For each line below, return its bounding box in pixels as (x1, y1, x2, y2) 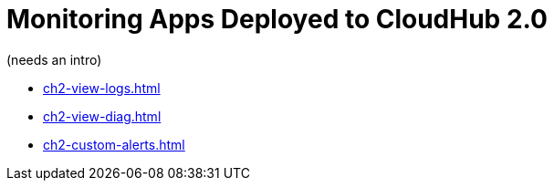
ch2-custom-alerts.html (43, 136, 185, 152)
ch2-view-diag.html (43, 108, 162, 124)
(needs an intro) (6, 51, 102, 68)
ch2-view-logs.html (43, 79, 161, 96)
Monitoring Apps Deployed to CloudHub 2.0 (6, 4, 548, 35)
